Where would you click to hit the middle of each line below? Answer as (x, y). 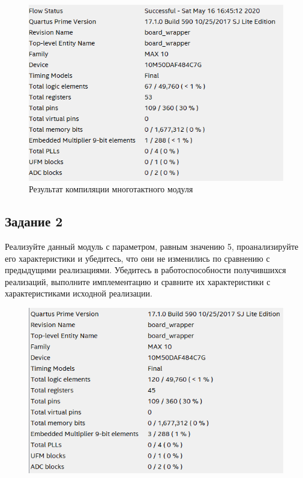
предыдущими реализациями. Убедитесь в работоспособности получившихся (145, 270)
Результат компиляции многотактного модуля (111, 189)
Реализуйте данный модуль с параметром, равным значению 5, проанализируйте (152, 246)
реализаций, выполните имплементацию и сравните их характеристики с (138, 281)
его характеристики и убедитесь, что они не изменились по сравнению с (137, 258)
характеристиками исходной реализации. (79, 293)
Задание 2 (34, 221)
